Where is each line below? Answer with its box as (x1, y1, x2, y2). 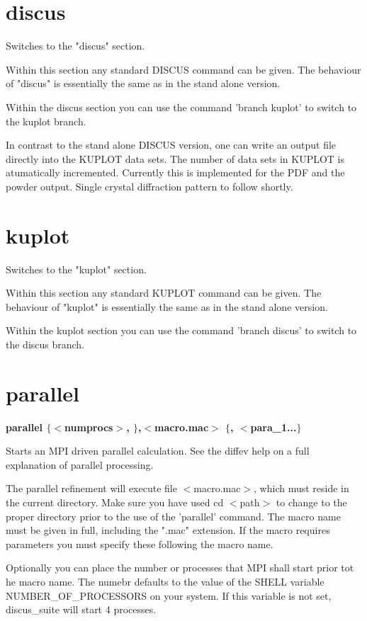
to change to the (276, 495, 347, 510)
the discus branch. (6, 336, 85, 351)
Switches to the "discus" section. (6, 38, 145, 53)
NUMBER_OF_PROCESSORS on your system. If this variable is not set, (6, 588, 332, 603)
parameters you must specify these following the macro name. (6, 536, 273, 551)
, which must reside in (254, 481, 349, 496)
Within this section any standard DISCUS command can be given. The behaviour (6, 62, 361, 76)
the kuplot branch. (6, 113, 86, 128)
